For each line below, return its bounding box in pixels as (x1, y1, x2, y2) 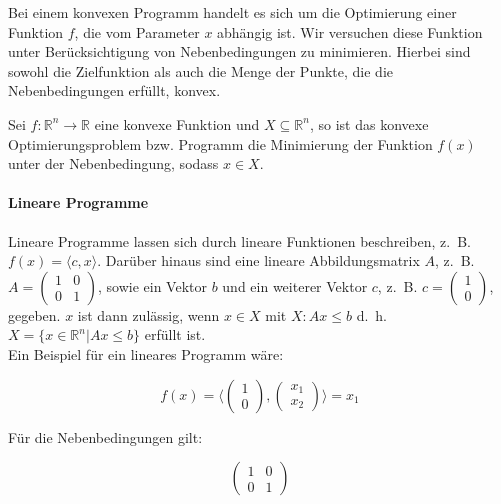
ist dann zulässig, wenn (77, 304, 220, 325)
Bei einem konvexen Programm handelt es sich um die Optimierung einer (8, 2, 457, 22)
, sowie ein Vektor (98, 275, 207, 296)
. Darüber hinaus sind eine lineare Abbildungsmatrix (97, 250, 420, 271)
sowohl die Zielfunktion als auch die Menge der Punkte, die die (8, 60, 394, 81)
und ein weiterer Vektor (222, 275, 368, 296)
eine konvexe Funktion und (94, 113, 260, 134)
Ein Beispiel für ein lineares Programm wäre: (8, 343, 284, 364)
